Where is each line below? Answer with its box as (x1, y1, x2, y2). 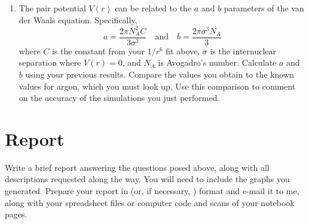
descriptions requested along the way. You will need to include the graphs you (5, 173, 290, 185)
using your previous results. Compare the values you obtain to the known (25, 67, 294, 80)
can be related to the (115, 2, 192, 14)
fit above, (166, 44, 200, 57)
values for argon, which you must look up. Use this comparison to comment (19, 79, 296, 92)
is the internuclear (210, 44, 277, 57)
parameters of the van (224, 2, 304, 14)
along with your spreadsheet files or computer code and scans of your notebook (5, 196, 295, 208)
